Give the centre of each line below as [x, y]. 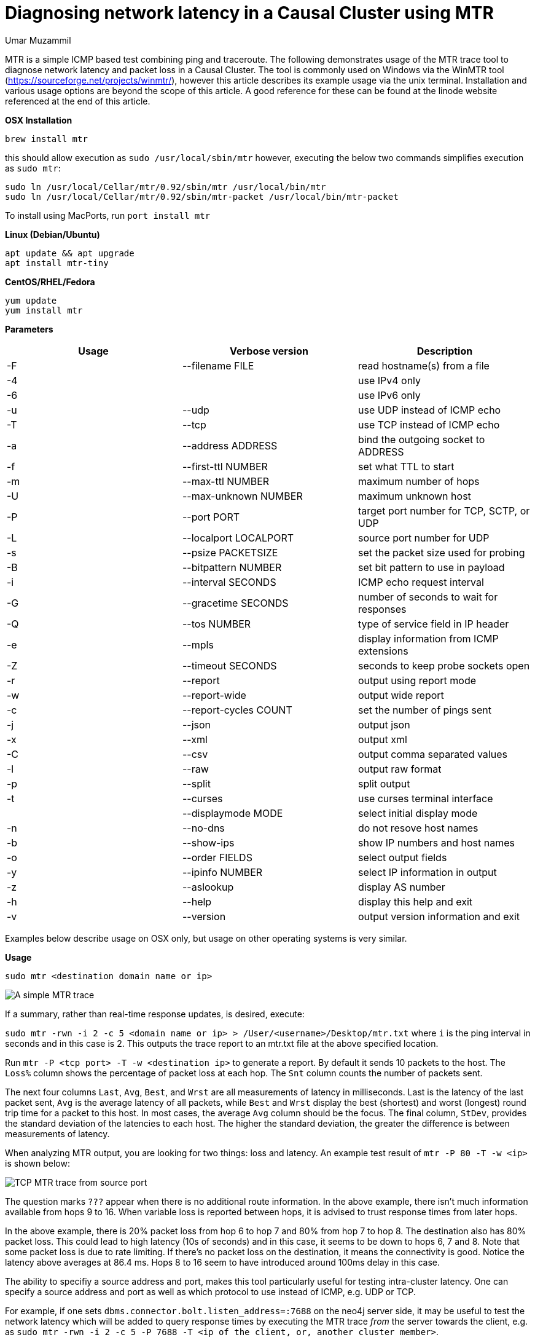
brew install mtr [46, 139]
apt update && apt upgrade [70, 253]
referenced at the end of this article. [78, 101]
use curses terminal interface [425, 798]
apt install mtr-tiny [57, 263]
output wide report [401, 695]
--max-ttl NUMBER [226, 481]
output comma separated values [432, 754]
